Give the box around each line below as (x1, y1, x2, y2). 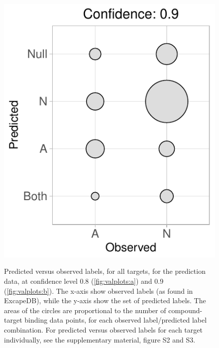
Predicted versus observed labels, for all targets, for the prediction (4, 266, 206, 276)
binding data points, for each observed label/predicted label (24, 315, 207, 325)
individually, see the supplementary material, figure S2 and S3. (4, 334, 196, 345)
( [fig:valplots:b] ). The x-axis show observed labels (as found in (4, 285, 193, 296)
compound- (168, 305, 203, 315)
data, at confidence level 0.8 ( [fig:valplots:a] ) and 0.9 (4, 275, 164, 286)
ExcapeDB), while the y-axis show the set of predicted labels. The (4, 295, 206, 306)
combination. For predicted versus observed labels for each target (4, 324, 203, 335)
